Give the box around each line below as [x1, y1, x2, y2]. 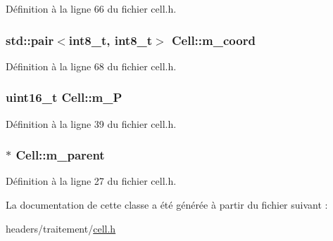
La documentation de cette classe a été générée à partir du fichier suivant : [6, 197, 328, 212]
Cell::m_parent [15, 146, 105, 164]
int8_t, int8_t [68, 31, 153, 48]
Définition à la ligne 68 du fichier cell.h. [6, 58, 177, 73]
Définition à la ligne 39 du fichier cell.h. [6, 116, 177, 131]
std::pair [6, 31, 54, 48]
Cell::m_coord [171, 31, 256, 48]
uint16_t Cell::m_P [6, 89, 122, 106]
